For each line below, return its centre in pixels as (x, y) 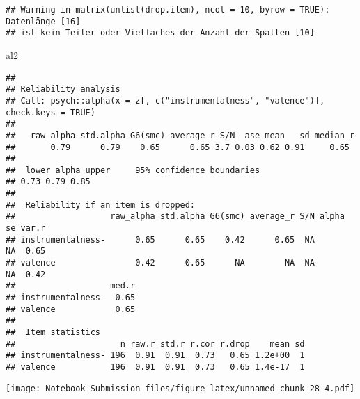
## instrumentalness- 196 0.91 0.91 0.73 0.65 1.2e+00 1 (155, 356)
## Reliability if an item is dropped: (101, 205)
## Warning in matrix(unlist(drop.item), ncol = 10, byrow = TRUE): (168, 10)
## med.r (71, 286)
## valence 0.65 (71, 309)
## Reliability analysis (63, 89)
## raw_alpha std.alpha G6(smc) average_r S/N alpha (175, 217)
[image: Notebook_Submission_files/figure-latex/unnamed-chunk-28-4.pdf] (180, 388)
